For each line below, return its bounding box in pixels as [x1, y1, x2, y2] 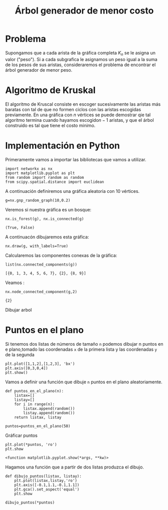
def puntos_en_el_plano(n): [5, 388, 64, 393]
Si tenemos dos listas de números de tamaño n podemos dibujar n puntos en [5, 341, 163, 347]
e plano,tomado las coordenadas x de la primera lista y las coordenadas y [5, 346, 157, 352]
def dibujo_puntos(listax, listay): [5, 473, 82, 478]
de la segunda [5, 351, 35, 358]
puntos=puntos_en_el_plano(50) [5, 423, 71, 428]
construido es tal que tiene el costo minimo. [5, 122, 96, 128]
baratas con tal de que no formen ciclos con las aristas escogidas [5, 106, 141, 112]
